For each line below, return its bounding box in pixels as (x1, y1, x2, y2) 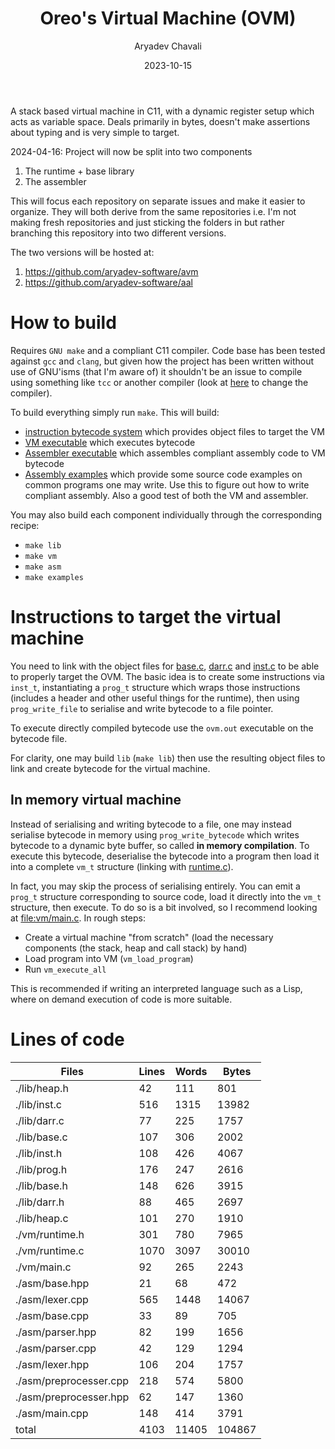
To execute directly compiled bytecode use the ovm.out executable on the (10, 722, 314, 734)
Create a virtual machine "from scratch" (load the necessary (24, 931, 274, 943)
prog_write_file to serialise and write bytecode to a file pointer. (10, 702, 274, 714)
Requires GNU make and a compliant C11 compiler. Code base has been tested (10, 344, 326, 356)
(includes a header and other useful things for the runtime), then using (10, 692, 300, 704)
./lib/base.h (15, 1178, 68, 1192)
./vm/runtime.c (15, 1243, 85, 1257)
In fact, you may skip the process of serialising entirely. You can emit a (10, 880, 301, 892)
